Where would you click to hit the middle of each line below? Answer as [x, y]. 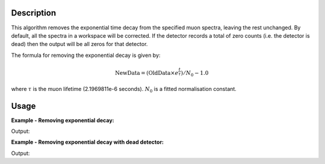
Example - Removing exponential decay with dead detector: [88, 142]
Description [34, 13]
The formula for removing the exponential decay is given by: [86, 55]
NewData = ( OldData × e [147, 73]
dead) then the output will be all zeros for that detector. [79, 44]
